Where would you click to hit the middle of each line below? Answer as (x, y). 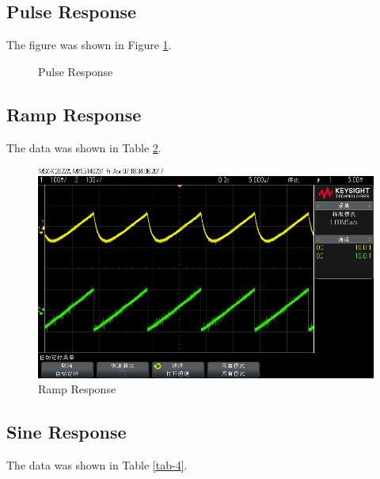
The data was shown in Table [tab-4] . (97, 465)
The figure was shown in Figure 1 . (89, 45)
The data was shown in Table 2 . (84, 147)
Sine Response (66, 432)
